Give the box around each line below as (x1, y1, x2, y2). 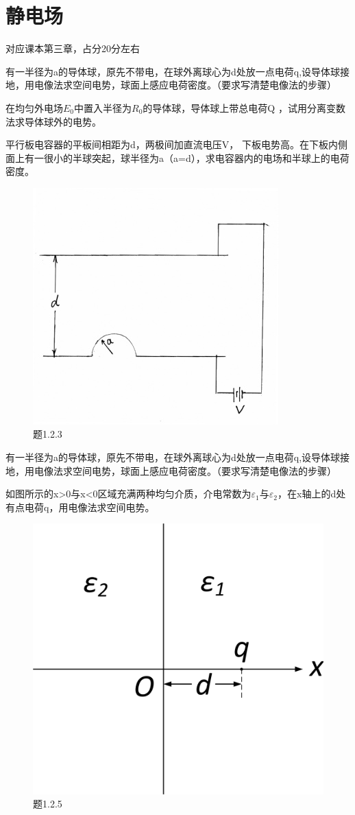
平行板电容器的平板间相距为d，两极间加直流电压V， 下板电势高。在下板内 (5, 137, 338, 152)
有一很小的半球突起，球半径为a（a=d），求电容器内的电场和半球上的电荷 (24, 150, 350, 165)
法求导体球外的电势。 (5, 114, 101, 128)
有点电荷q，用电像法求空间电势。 (5, 499, 155, 514)
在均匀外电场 (5, 100, 63, 115)
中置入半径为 (74, 100, 132, 115)
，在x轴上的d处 (278, 486, 346, 501)
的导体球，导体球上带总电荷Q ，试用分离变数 (143, 100, 345, 115)
